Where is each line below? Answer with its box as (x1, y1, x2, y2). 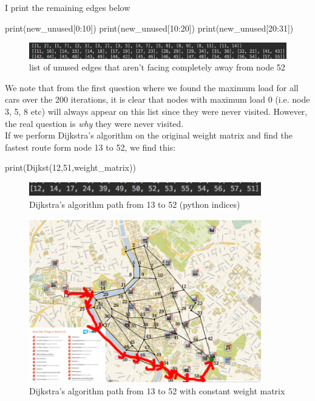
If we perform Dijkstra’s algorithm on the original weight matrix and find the (5, 129, 293, 142)
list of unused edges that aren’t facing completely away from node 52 (29, 61, 285, 74)
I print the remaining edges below (5, 1, 130, 13)
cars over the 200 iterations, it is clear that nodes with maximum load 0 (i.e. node (5, 93, 310, 106)
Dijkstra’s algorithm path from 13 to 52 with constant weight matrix (29, 384, 285, 397)
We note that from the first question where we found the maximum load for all (5, 81, 299, 94)
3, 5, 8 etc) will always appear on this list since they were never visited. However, (5, 105, 308, 118)
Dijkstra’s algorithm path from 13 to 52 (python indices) (29, 197, 240, 210)
